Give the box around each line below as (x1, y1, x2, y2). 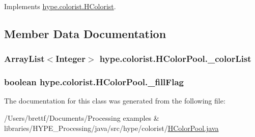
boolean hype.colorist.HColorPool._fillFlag (4, 76, 184, 88)
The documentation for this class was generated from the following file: (4, 95, 225, 106)
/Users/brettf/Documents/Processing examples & (4, 113, 159, 123)
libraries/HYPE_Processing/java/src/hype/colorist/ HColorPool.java (4, 122, 219, 133)
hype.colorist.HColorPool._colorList (99, 52, 251, 65)
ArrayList (4, 52, 45, 65)
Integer (55, 52, 86, 65)
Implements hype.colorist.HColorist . (4, 1, 116, 11)
